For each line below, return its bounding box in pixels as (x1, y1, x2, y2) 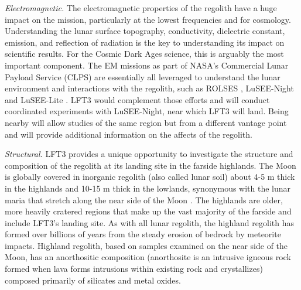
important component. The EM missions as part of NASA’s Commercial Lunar (5, 59, 289, 71)
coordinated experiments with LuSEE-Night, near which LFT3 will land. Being (5, 105, 289, 117)
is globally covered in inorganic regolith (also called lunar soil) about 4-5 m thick (5, 170, 295, 183)
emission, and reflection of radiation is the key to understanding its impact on (5, 36, 285, 48)
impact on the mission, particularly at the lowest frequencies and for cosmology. (5, 13, 291, 25)
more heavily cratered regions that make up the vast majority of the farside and (5, 205, 292, 217)
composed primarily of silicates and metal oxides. (5, 274, 181, 286)
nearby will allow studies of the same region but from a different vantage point (5, 116, 287, 128)
